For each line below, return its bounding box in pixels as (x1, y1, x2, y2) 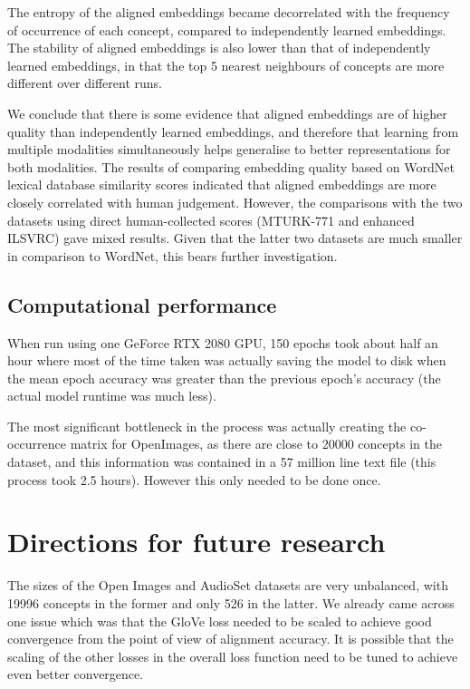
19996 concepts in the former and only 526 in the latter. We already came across (7, 593, 455, 612)
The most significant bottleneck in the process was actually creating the (7, 416, 407, 435)
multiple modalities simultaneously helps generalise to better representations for (7, 140, 451, 159)
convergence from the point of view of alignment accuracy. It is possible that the (7, 629, 454, 648)
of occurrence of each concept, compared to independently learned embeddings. (7, 20, 446, 39)
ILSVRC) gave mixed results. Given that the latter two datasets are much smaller (7, 228, 463, 247)
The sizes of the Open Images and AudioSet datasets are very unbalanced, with (7, 576, 448, 595)
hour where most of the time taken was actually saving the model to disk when (7, 351, 446, 370)
